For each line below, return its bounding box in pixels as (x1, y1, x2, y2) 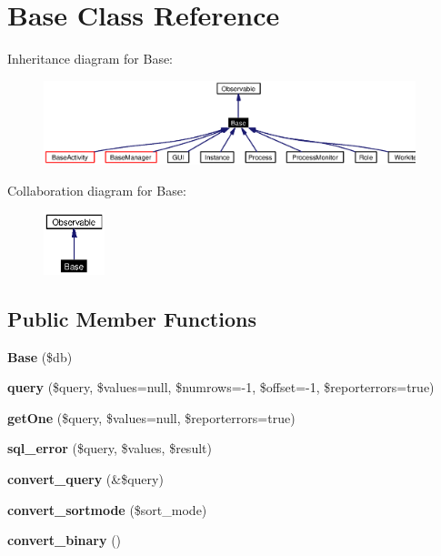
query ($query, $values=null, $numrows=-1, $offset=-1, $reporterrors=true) (7, 378, 435, 397)
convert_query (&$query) (7, 470, 164, 489)
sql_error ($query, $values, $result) (7, 439, 212, 458)
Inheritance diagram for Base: (7, 49, 173, 68)
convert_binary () (7, 531, 122, 550)
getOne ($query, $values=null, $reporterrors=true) (7, 408, 296, 427)
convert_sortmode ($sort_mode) (7, 500, 207, 519)
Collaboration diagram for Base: (7, 180, 186, 199)
